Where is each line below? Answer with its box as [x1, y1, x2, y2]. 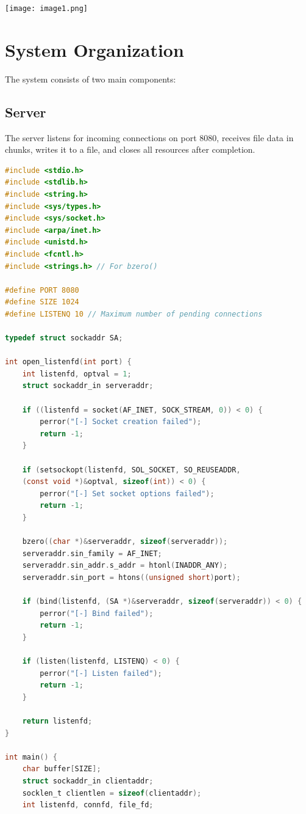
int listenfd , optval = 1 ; [22, 369, 132, 378]
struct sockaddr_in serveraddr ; [22, 381, 154, 391]
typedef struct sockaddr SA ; [5, 334, 123, 343]
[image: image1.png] [5, 4, 88, 13]
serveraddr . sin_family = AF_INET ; [22, 549, 162, 558]
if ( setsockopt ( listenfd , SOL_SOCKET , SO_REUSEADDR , [22, 465, 241, 474]
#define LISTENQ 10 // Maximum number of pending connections [5, 309, 263, 318]
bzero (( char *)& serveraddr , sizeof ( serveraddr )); [22, 537, 228, 546]
